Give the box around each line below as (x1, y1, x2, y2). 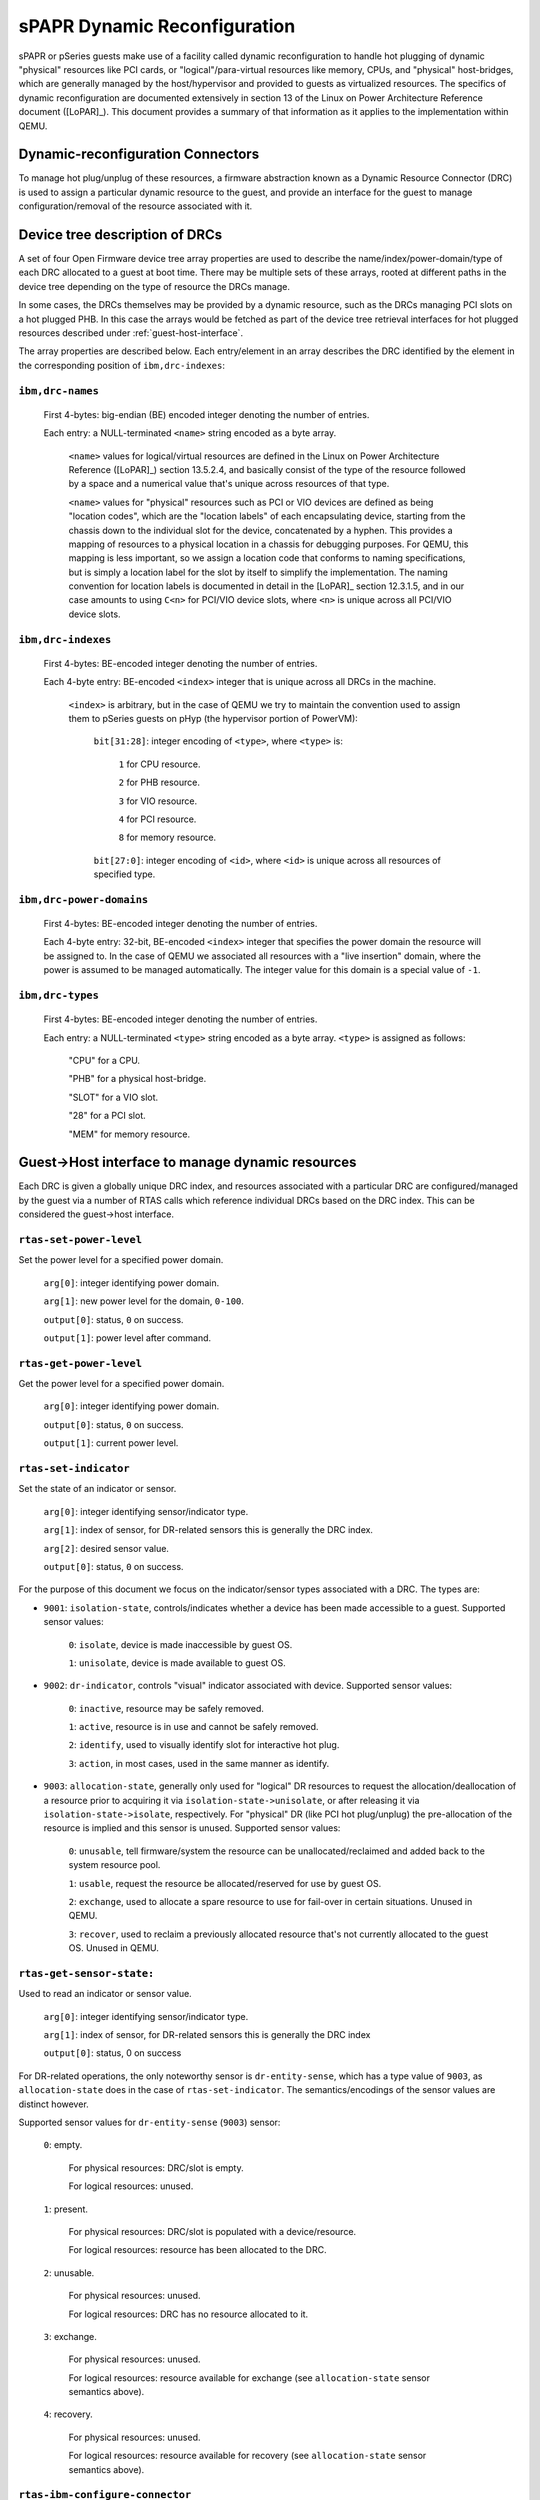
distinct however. (18, 2098, 89, 2110)
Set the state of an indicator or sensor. (18, 1483, 177, 1495)
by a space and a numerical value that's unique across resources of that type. (68, 478, 390, 490)
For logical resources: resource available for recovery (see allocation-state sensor (68, 2450, 427, 2462)
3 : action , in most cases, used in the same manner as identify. (68, 1757, 330, 1769)
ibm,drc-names (18, 384, 100, 397)
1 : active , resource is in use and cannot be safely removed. (68, 1721, 319, 1733)
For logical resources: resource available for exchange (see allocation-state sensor (68, 2371, 430, 2384)
